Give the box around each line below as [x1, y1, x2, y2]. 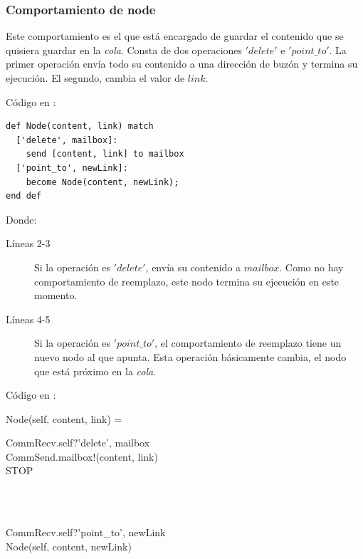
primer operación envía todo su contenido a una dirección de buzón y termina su [6, 56, 358, 71]
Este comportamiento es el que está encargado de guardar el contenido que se [6, 28, 344, 43]
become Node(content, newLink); [26, 177, 179, 187]
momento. [34, 288, 78, 303]
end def [6, 191, 42, 202]
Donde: [6, 211, 37, 226]
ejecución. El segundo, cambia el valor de [6, 70, 185, 85]
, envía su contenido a [145, 259, 241, 274]
